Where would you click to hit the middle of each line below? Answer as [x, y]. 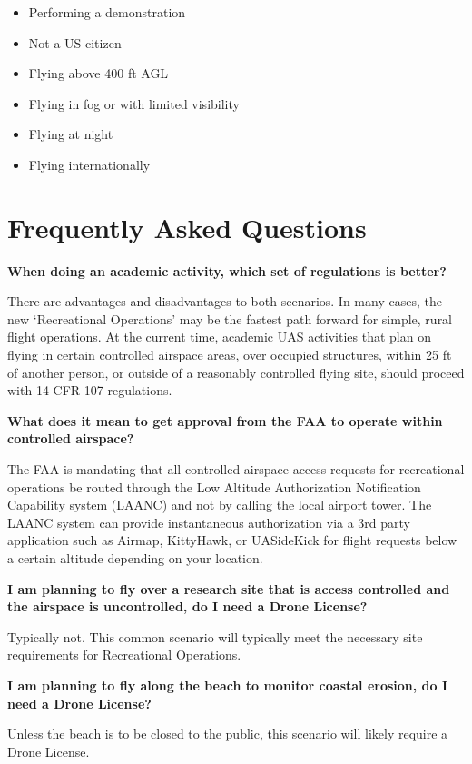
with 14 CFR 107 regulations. [90, 390]
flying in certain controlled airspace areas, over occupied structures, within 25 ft [230, 355]
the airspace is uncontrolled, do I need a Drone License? [187, 606]
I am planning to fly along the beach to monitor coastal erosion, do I [228, 685]
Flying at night [71, 134]
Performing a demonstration [107, 12]
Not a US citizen [75, 42]
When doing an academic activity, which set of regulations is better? [227, 270]
